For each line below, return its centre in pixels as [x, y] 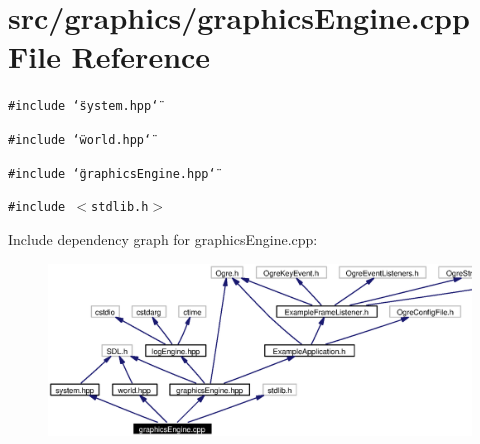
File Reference [109, 56]
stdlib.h [120, 207]
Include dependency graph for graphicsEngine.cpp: [163, 238]
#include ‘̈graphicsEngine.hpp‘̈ [112, 173]
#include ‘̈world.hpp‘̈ [80, 139]
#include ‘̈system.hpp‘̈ [83, 106]
